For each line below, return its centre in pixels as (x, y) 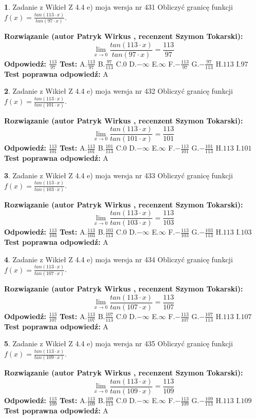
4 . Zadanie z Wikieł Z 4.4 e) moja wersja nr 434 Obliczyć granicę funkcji (119, 259)
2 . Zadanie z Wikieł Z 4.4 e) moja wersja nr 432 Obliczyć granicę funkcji (119, 91)
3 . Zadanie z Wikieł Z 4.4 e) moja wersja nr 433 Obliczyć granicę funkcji (119, 175)
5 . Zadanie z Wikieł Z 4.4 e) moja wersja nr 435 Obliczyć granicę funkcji (119, 343)
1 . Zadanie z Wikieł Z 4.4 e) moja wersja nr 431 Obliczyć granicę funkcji (119, 7)
